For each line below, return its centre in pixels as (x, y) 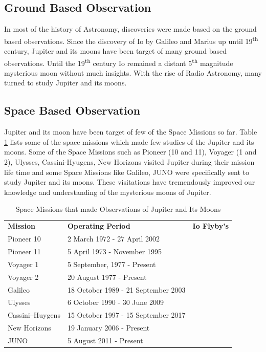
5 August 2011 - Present (105, 340)
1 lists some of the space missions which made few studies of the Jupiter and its (129, 141)
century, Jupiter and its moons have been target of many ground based (115, 51)
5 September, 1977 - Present (112, 264)
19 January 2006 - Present (108, 328)
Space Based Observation (72, 110)
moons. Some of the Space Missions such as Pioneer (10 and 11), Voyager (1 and (130, 152)
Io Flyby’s (211, 226)
